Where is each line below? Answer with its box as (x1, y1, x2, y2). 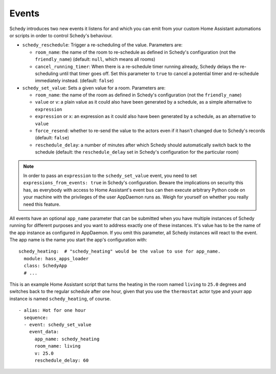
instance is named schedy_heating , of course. (9, 295, 111, 302)
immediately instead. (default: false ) (35, 78, 114, 84)
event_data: (29, 329, 59, 335)
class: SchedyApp (24, 263, 67, 269)
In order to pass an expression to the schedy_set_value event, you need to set (23, 172, 197, 179)
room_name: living (34, 343, 81, 349)
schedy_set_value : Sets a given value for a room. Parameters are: (22, 85, 166, 91)
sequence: (24, 314, 49, 320)
